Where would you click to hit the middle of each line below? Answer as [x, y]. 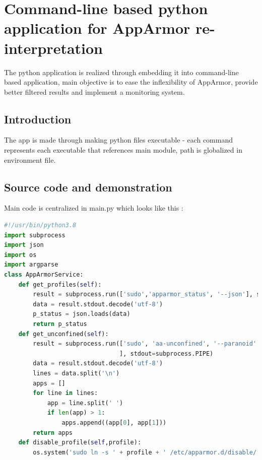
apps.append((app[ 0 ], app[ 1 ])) [114, 422]
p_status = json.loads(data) [82, 314]
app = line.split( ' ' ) [85, 403]
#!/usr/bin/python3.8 [40, 225]
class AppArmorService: [44, 275]
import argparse [31, 265]
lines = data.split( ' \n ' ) [76, 373]
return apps [53, 433]
